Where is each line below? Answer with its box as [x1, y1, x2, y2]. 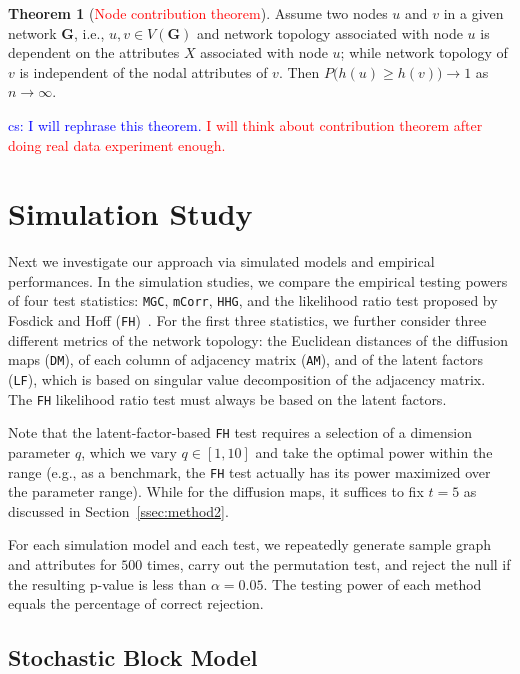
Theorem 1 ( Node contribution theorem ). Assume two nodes [8, 3, 388, 23]
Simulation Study [8, 193, 253, 234]
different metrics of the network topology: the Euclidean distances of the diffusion [8, 329, 508, 350]
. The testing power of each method [263, 573, 482, 594]
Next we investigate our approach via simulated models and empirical [8, 251, 435, 272]
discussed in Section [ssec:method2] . [8, 500, 229, 521]
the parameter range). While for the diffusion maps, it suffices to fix [8, 481, 424, 502]
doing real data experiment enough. [8, 134, 226, 155]
